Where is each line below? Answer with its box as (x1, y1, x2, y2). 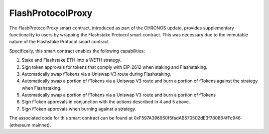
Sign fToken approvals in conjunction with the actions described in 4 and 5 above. (21, 99, 190, 105)
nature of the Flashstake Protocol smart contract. (9, 39, 110, 45)
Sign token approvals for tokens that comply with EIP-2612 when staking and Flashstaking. (21, 64, 208, 70)
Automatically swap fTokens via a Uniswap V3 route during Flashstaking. (21, 71, 171, 77)
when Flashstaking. (21, 85, 62, 91)
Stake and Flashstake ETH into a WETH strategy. (21, 57, 122, 63)
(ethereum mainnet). (9, 122, 51, 128)
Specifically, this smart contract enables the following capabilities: (9, 48, 145, 54)
